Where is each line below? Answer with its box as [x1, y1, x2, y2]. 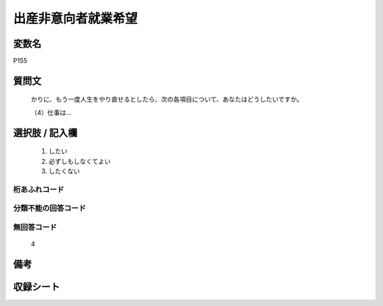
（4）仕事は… [30, 108, 72, 116]
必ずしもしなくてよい [48, 157, 111, 165]
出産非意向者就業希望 [13, 11, 138, 26]
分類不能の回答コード [13, 203, 87, 213]
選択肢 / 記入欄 [13, 126, 78, 138]
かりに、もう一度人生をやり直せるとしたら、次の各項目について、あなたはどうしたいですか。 [30, 95, 304, 104]
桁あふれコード [13, 185, 65, 195]
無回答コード [13, 222, 57, 232]
